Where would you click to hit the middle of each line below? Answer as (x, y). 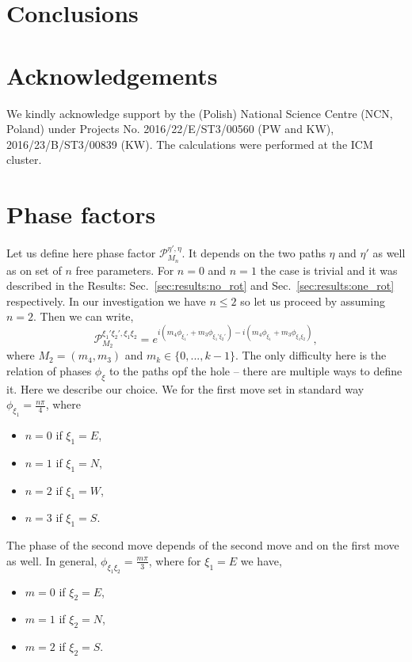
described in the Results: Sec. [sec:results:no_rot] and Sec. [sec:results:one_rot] (200, 285)
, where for (175, 560)
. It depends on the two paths (254, 252)
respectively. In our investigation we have (106, 301)
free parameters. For (125, 270)
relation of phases (49, 370)
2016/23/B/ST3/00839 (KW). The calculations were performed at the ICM (190, 144)
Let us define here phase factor (81, 252)
